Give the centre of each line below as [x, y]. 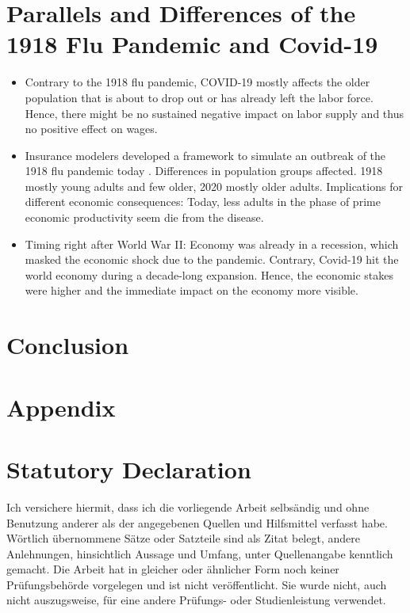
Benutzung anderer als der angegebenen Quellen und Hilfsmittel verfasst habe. [197, 522]
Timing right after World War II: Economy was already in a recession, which [212, 244]
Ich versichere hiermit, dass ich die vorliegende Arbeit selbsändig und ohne [188, 506]
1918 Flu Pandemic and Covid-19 [192, 44]
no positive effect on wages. [91, 129]
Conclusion [68, 345]
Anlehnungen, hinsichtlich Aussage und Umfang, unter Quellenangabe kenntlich [200, 553]
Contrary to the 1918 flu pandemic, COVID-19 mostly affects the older [197, 82]
